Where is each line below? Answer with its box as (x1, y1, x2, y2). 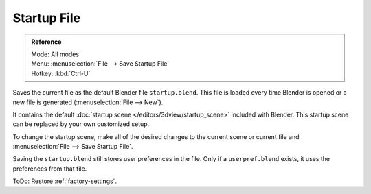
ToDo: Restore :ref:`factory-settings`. (12, 177, 117, 185)
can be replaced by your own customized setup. (12, 120, 150, 128)
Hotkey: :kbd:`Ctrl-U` (31, 69, 91, 77)
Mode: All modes (31, 50, 79, 58)
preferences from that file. (12, 165, 87, 173)
